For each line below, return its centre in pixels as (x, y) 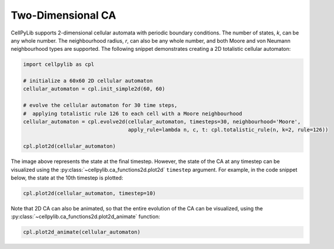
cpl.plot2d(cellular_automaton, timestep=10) (89, 193)
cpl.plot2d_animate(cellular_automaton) (82, 232)
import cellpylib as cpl (59, 65)
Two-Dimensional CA (63, 15)
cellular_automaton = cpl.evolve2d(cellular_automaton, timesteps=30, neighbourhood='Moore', (162, 122)
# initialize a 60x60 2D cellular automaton (88, 81)
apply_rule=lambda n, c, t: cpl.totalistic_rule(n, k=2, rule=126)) (228, 130)
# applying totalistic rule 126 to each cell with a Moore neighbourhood (133, 113)
